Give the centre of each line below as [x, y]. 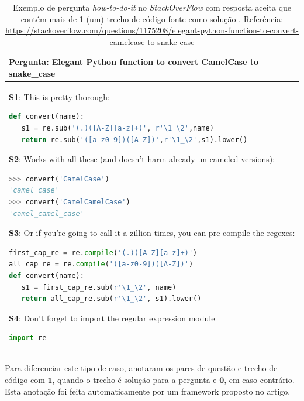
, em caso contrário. [259, 379]
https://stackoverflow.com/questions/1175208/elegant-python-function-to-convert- [152, 30]
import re [28, 338]
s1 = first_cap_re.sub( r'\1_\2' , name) [99, 287]
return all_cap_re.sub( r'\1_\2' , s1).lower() [111, 299]
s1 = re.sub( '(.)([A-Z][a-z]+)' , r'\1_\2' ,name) [118, 128]
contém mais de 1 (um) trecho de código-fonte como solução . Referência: [152, 18]
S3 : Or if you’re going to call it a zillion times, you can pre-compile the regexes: [152, 233]
